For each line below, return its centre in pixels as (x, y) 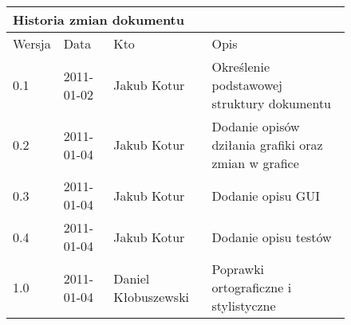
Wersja (32, 43)
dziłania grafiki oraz (267, 145)
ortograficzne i (252, 287)
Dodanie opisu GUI (266, 195)
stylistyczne (244, 305)
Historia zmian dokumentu (99, 20)
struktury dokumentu (272, 103)
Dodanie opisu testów (272, 237)
